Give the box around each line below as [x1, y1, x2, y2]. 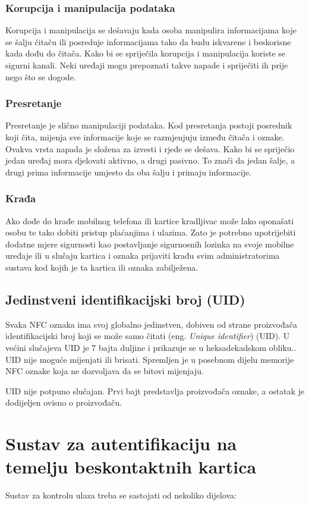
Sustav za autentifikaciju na [5, 431, 237, 456]
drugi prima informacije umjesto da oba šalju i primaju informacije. [5, 165, 252, 178]
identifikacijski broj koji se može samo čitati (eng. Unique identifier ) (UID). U [5, 330, 290, 342]
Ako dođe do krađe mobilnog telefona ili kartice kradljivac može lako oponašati [5, 214, 294, 227]
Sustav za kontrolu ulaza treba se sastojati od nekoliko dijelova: [5, 489, 237, 501]
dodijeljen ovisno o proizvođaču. [5, 396, 122, 409]
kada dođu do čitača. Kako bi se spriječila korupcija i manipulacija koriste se [5, 47, 286, 59]
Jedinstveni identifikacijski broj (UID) [5, 290, 245, 308]
